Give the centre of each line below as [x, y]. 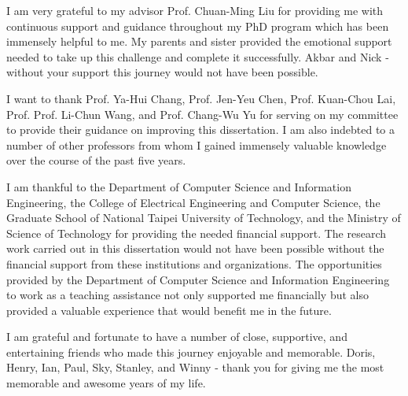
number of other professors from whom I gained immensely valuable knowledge [197, 144]
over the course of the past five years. [96, 160]
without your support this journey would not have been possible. [162, 72]
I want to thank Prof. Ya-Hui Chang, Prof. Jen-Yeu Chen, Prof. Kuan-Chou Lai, [201, 98]
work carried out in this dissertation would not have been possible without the [195, 248]
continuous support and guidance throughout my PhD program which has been [198, 26]
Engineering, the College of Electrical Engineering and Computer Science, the [193, 202]
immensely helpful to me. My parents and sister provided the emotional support [199, 41]
